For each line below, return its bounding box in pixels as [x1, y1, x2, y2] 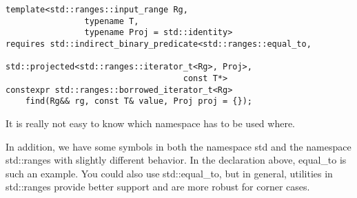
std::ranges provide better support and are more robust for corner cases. [6, 179, 310, 194]
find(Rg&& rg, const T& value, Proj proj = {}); [25, 96, 252, 107]
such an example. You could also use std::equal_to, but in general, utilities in [6, 166, 333, 180]
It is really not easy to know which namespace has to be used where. [6, 115, 296, 130]
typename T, [84, 16, 139, 26]
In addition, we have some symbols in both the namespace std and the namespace [6, 139, 351, 153]
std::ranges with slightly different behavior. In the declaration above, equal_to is [6, 153, 347, 167]
